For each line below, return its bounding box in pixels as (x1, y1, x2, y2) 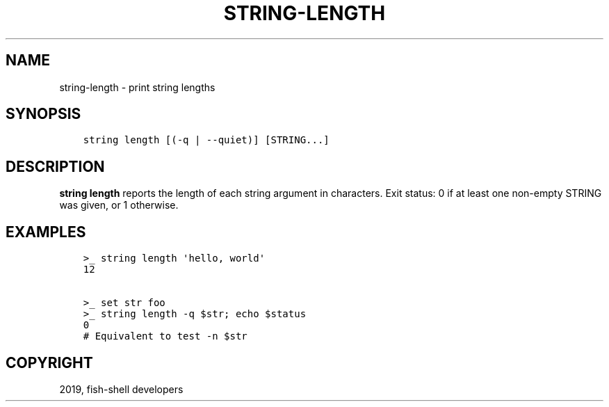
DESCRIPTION (6, 157, 105, 175)
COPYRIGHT (6, 353, 93, 372)
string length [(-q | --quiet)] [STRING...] (83, 134, 330, 146)
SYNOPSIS (6, 105, 81, 123)
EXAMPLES (6, 223, 86, 241)
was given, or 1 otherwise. (59, 199, 179, 212)
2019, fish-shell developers (59, 383, 184, 395)
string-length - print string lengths (59, 81, 216, 93)
